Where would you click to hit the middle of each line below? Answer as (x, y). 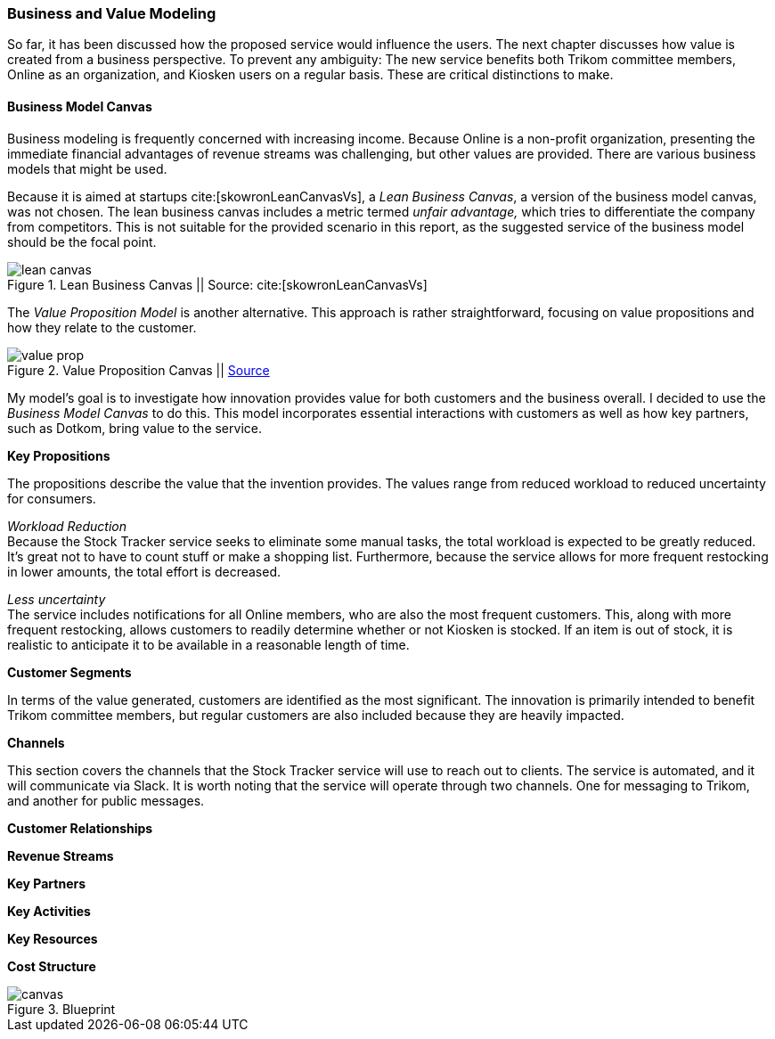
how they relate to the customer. (102, 327)
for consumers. (52, 498)
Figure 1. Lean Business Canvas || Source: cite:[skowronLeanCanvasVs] (217, 284)
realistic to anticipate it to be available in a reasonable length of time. (208, 644)
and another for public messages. (106, 800)
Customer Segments (69, 672)
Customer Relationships (80, 828)
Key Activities (49, 911)
